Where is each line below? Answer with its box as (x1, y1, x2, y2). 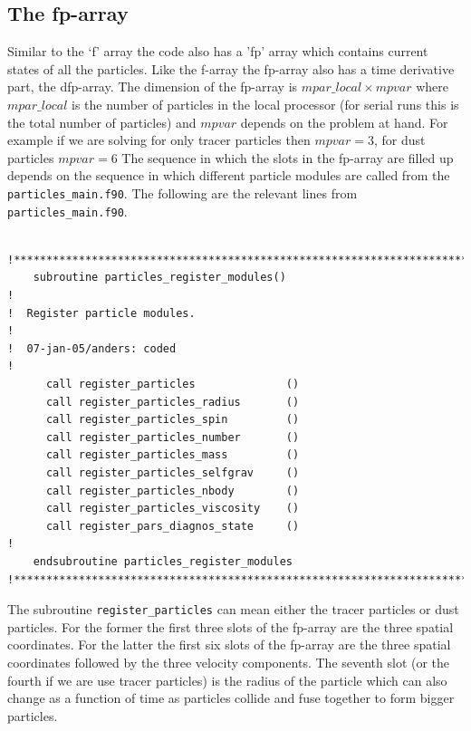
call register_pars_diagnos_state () (45, 519, 300, 533)
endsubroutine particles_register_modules (33, 554, 293, 568)
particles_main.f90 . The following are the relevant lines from (7, 183, 358, 202)
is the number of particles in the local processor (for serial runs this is (72, 94, 459, 113)
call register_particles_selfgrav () (45, 466, 300, 479)
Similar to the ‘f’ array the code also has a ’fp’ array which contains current (7, 42, 428, 61)
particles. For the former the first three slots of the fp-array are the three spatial (7, 617, 454, 636)
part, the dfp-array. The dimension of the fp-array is (7, 77, 298, 96)
